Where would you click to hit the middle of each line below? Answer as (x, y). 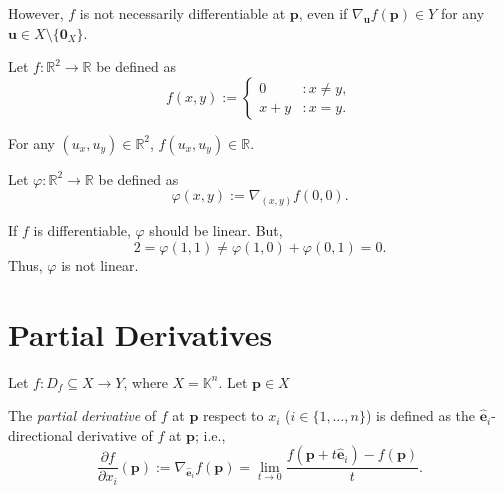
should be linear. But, (216, 230)
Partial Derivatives (140, 333)
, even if (323, 13)
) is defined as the (420, 415)
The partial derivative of (82, 415)
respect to (233, 415)
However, (36, 13)
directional (40, 434)
